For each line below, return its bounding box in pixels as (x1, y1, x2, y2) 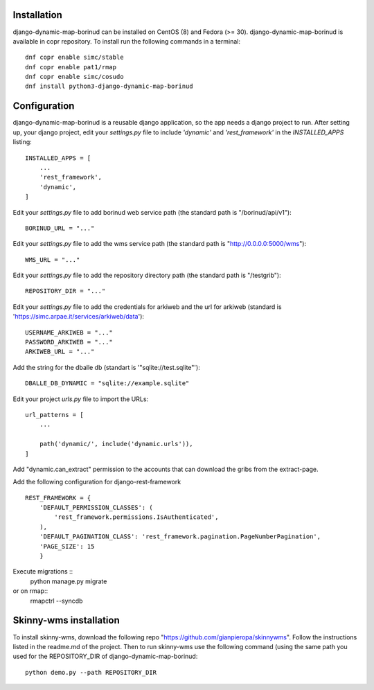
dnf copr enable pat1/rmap (25, 63, 117, 71)
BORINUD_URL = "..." (25, 224, 95, 232)
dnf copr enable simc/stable (25, 53, 124, 62)
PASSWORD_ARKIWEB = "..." (25, 338, 114, 346)
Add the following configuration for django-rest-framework (12, 478, 181, 486)
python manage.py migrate (30, 577, 107, 585)
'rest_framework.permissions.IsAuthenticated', (54, 513, 219, 521)
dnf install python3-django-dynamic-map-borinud (25, 82, 193, 90)
